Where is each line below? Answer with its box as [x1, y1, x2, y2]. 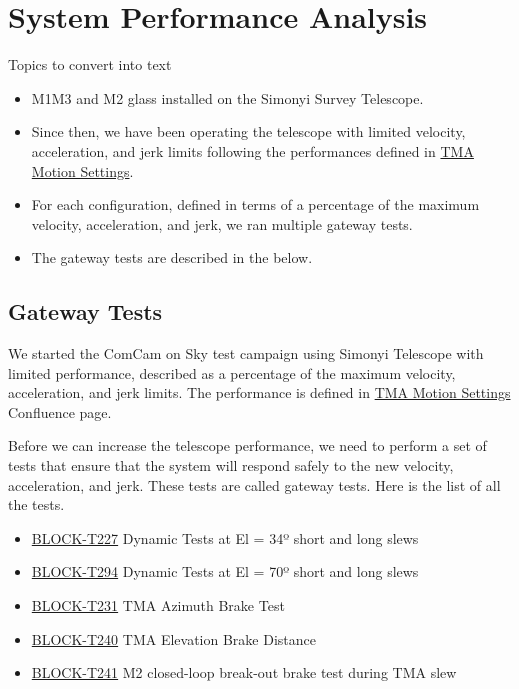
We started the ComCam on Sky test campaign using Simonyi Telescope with [8, 343, 484, 364]
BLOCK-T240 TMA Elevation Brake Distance [31, 628, 316, 649]
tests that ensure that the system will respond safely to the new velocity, [8, 455, 454, 476]
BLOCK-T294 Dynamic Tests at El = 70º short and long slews [31, 561, 419, 582]
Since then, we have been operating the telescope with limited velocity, [31, 121, 466, 142]
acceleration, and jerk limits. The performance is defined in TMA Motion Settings [8, 382, 511, 403]
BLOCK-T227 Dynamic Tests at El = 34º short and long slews [31, 527, 419, 548]
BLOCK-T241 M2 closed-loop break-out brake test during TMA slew [31, 662, 457, 683]
